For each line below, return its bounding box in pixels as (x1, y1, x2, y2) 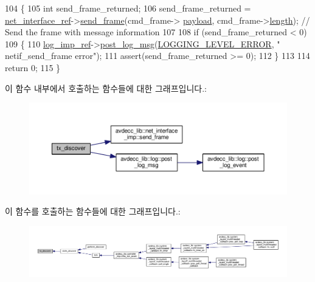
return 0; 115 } (5, 61, 61, 74)
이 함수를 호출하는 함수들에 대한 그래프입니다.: (5, 205, 181, 218)
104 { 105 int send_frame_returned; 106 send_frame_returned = (5, 2, 251, 14)
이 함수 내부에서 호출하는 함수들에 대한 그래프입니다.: (5, 81, 207, 94)
